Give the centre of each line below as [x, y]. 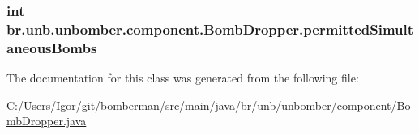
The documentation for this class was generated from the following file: [183, 78]
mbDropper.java [47, 121]
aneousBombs [52, 47]
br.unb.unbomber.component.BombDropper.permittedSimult [210, 29]
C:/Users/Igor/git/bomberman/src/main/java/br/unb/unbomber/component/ [202, 105]
